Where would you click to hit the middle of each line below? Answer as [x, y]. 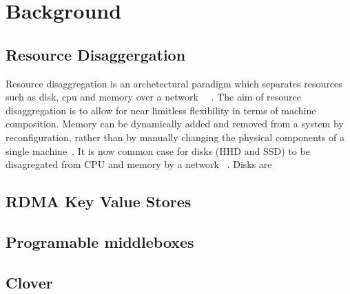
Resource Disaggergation [96, 54]
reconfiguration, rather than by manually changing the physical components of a [175, 137]
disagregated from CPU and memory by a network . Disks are [139, 164]
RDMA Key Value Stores [99, 201]
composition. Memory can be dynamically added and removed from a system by [175, 124]
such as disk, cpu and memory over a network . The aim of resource [154, 97]
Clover [29, 282]
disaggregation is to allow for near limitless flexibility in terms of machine [161, 110]
